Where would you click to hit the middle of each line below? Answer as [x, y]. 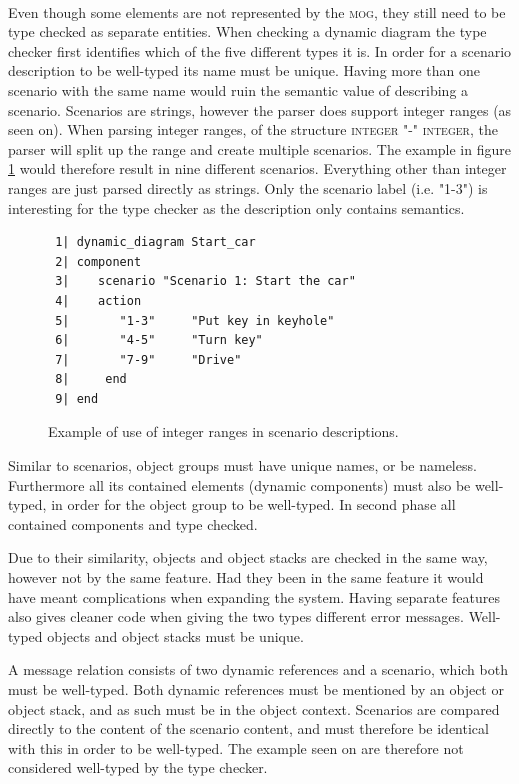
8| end [91, 379]
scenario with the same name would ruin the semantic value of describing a [238, 89]
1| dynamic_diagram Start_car [155, 242]
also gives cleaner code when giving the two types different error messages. [236, 616]
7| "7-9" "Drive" [148, 359]
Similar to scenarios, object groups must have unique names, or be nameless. [242, 465]
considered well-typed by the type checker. [138, 767]
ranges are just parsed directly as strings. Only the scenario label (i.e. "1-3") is [248, 187]
